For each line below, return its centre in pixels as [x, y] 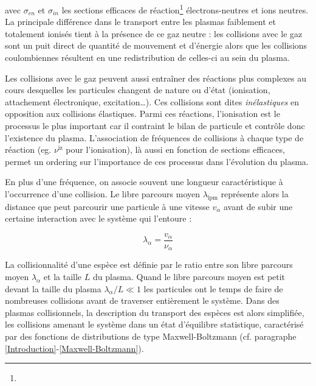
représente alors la [255, 193]
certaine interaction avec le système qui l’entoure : [98, 218]
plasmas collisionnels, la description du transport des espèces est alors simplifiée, [155, 312]
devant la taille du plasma [53, 288]
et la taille [63, 277]
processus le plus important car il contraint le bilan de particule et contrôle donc [155, 125]
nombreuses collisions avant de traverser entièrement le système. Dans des [142, 300]
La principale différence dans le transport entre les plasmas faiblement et [141, 22]
